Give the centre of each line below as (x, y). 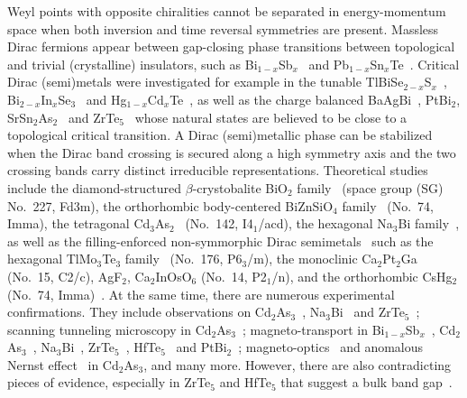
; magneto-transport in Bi (313, 329)
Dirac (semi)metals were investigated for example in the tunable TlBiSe (206, 82)
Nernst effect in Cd (63, 364)
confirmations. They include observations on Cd (139, 312)
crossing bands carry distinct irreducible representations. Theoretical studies (218, 170)
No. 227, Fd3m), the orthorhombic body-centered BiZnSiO (170, 205)
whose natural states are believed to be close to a (271, 117)
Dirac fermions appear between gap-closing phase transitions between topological (231, 46)
